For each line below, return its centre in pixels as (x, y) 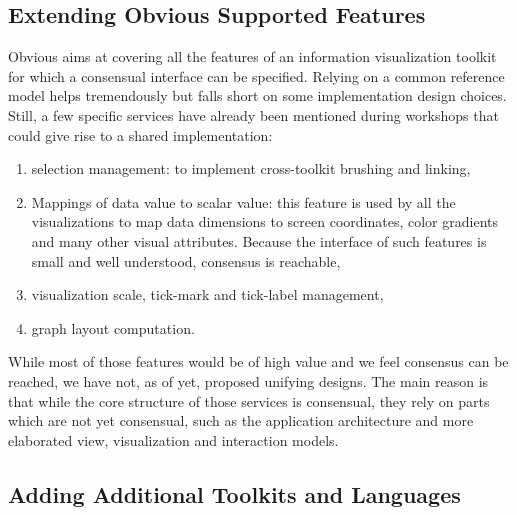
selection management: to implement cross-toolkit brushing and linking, (251, 168)
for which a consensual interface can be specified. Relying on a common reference (256, 75)
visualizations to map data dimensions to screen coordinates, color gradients (264, 221)
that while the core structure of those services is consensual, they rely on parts (249, 400)
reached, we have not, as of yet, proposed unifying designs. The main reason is (248, 380)
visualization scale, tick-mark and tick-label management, (207, 294)
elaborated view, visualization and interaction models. (173, 439)
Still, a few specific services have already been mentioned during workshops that (253, 114)
